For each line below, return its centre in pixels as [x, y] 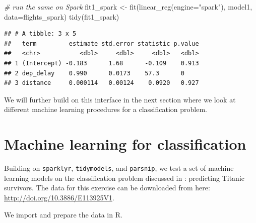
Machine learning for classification [125, 144]
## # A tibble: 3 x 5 [40, 34]
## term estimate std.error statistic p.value [102, 43]
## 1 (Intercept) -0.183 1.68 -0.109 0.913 [102, 63]
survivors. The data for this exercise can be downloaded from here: [107, 188]
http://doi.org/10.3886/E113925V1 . [59, 197]
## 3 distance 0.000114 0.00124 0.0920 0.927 [102, 83]
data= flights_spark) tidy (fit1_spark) [62, 16]
